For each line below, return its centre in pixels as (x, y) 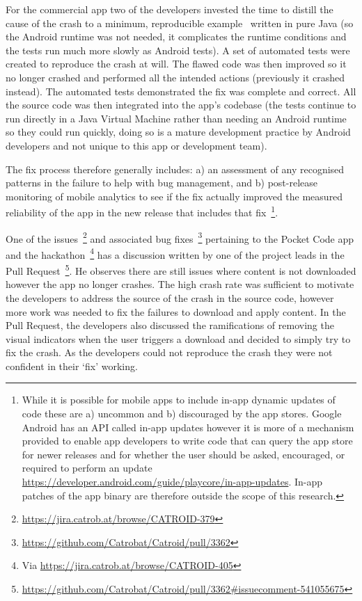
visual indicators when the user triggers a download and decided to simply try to (178, 338)
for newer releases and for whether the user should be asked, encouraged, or (183, 454)
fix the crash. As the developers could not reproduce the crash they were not (169, 352)
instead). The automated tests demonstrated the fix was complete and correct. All (181, 91)
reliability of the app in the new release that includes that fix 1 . (142, 211)
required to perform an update (87, 468)
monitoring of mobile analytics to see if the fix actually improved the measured (174, 196)
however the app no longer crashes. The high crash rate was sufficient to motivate (180, 284)
